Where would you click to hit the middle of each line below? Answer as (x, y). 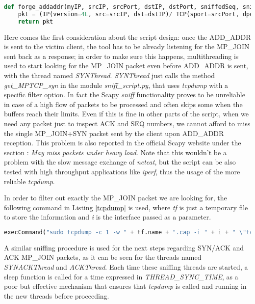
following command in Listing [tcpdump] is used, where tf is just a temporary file (126, 207)
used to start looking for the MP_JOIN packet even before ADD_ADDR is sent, (126, 66)
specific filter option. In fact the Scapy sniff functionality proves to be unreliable (125, 95)
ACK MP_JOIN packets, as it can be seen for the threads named (103, 257)
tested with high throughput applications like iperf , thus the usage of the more (122, 171)
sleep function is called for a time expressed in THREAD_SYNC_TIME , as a (121, 276)
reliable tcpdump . (29, 181)
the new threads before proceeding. (57, 295)
